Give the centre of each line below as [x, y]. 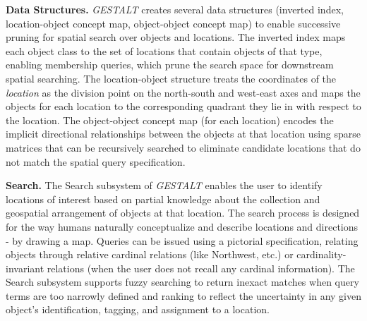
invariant [25, 268]
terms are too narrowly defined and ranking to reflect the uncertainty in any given [183, 295]
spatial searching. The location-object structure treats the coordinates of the [171, 78]
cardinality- [321, 254]
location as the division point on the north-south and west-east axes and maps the [183, 92]
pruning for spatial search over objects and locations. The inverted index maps [176, 37]
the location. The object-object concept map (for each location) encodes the [170, 120]
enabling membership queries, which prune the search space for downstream [170, 65]
